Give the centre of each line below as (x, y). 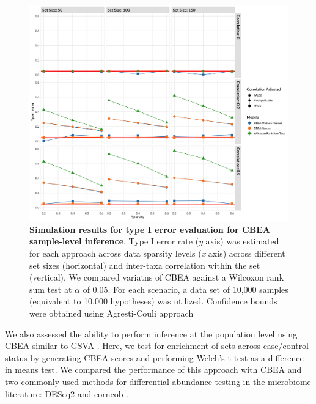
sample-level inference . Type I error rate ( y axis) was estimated (154, 241)
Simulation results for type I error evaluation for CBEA (150, 229)
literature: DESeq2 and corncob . (67, 393)
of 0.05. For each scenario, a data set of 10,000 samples (186, 289)
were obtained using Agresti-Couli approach (112, 313)
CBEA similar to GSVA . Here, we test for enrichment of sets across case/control (157, 346)
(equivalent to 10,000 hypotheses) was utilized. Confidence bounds (153, 301)
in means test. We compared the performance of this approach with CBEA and (153, 369)
